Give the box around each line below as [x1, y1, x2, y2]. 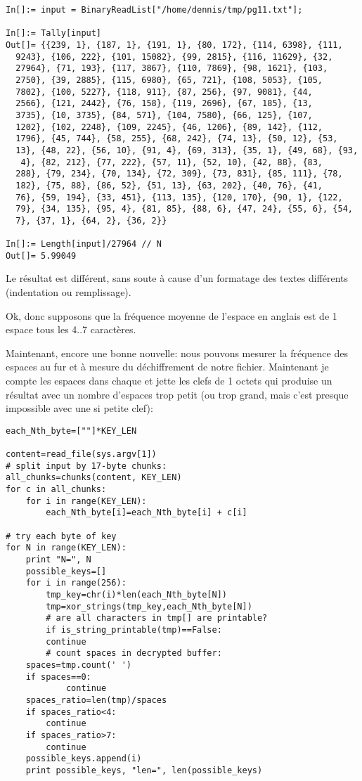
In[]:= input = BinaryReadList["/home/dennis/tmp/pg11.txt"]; [6, 5, 303, 15]
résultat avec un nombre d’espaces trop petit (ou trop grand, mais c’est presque [6, 387, 349, 401]
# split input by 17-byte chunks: [6, 460, 167, 471]
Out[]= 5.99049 [6, 250, 77, 261]
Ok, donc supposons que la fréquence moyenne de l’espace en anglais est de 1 [6, 308, 337, 323]
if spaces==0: [25, 671, 91, 682]
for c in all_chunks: [6, 484, 107, 495]
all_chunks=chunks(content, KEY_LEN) [6, 472, 182, 483]
